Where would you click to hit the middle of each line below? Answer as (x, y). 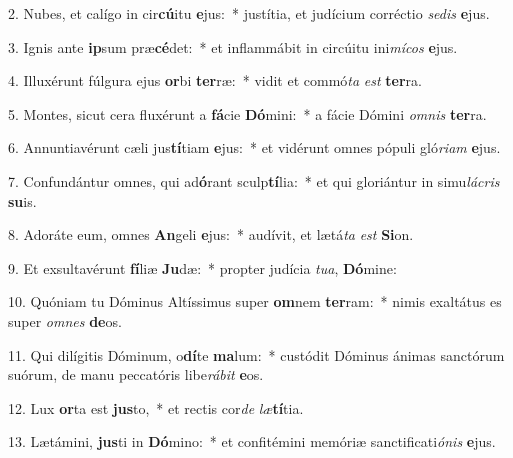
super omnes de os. (65, 320)
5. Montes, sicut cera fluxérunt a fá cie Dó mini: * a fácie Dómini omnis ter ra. (247, 113)
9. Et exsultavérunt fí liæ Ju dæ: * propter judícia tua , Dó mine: (202, 267)
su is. (22, 200)
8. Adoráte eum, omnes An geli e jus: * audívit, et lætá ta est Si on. (211, 234)
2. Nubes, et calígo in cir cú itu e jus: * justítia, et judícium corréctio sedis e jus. (249, 13)
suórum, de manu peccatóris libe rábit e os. (136, 374)
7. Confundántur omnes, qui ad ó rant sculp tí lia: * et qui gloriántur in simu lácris (254, 180)
